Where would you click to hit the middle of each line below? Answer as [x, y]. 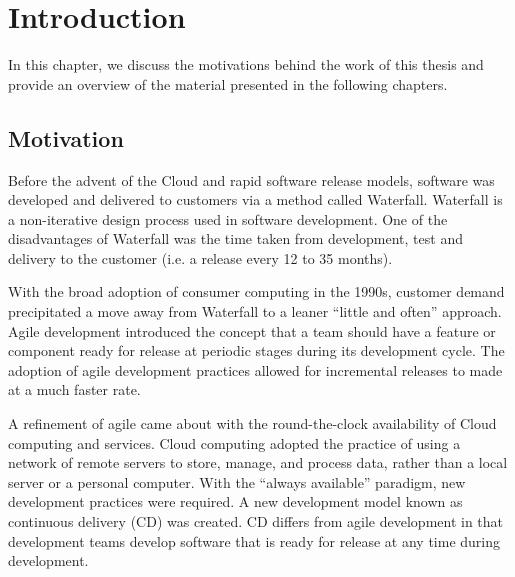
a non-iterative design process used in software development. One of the [228, 218]
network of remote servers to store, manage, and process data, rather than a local [258, 462]
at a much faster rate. [74, 389]
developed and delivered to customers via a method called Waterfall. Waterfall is [255, 199]
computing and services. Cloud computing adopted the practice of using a [234, 442]
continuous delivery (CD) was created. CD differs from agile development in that [256, 521]
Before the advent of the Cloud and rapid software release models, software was [251, 179]
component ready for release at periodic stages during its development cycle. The [256, 350]
